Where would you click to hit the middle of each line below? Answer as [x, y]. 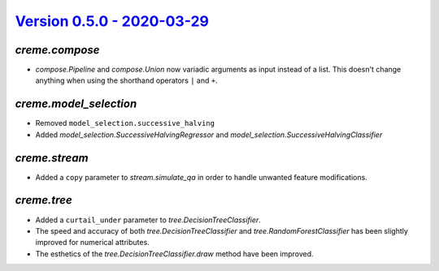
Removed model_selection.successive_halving [125, 123]
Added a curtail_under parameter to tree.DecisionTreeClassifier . [148, 220]
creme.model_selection [76, 104]
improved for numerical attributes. [92, 243]
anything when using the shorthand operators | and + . [127, 80]
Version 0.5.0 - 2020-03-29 [112, 21]
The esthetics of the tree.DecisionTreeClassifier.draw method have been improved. [174, 254]
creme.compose [58, 50]
